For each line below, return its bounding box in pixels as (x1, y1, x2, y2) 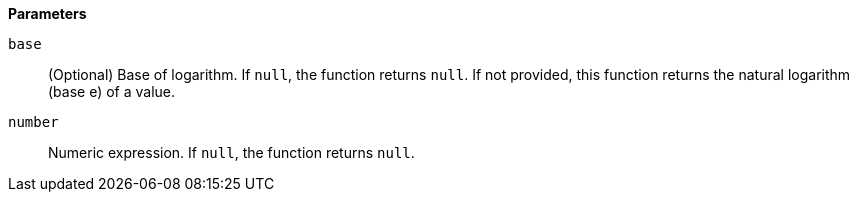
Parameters (8, 5, 87, 22)
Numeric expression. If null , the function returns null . (48, 144, 415, 161)
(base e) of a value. (48, 83, 176, 100)
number (8, 114, 59, 130)
